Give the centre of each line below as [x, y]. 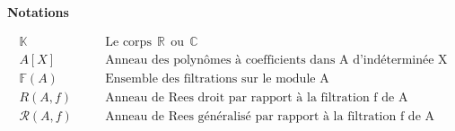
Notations [38, 12]
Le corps [128, 42]
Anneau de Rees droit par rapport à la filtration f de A [257, 97]
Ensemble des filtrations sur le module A [217, 79]
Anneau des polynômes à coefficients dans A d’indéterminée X [276, 60]
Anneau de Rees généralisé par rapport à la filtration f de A [270, 116]
